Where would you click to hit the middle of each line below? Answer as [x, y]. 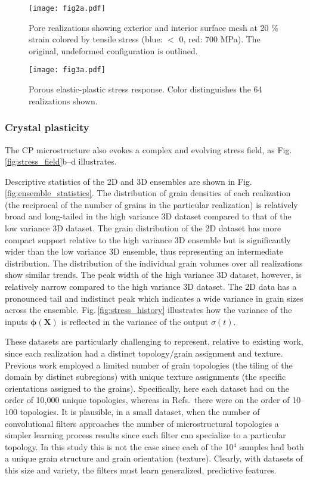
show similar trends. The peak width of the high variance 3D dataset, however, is [153, 275]
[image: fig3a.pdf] [67, 70]
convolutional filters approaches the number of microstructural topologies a [142, 423]
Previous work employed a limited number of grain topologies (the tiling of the [149, 365]
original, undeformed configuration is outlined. [113, 50]
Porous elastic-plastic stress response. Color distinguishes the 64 [145, 89]
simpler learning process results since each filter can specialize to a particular [145, 435]
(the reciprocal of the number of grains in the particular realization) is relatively [151, 204]
